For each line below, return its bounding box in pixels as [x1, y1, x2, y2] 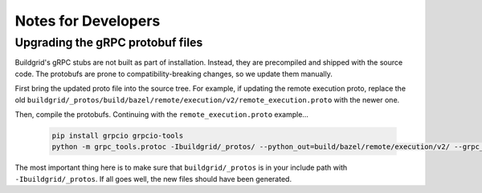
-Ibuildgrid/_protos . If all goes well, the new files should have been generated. [14, 174, 292, 183]
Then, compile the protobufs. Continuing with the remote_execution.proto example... [14, 109, 309, 119]
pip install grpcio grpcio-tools [51, 131, 184, 140]
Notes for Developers [14, 12, 161, 30]
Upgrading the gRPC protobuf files [14, 35, 203, 50]
